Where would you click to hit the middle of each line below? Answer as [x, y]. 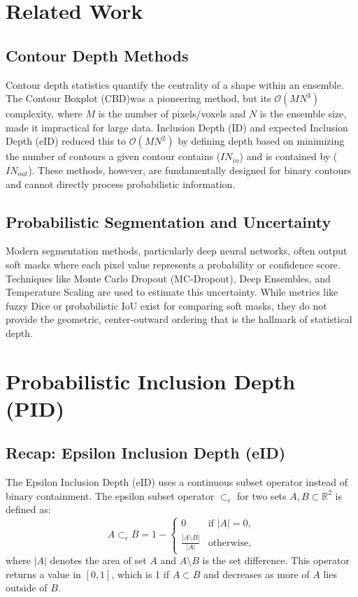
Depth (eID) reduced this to [66, 141]
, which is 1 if [140, 574]
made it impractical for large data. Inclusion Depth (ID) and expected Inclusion [177, 127]
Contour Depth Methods [97, 55]
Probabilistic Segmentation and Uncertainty [169, 221]
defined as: [28, 509]
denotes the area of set [98, 560]
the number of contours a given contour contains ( [113, 156]
